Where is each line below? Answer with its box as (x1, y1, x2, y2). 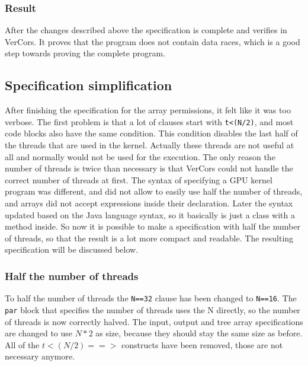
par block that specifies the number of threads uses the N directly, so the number (5, 303, 300, 316)
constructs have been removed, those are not (121, 338, 283, 351)
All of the (5, 338, 40, 351)
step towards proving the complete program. (5, 47, 165, 59)
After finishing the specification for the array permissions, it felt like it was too (5, 104, 291, 116)
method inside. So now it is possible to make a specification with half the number (5, 220, 300, 233)
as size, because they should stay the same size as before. (95, 327, 303, 339)
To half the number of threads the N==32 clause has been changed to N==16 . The (5, 292, 297, 304)
